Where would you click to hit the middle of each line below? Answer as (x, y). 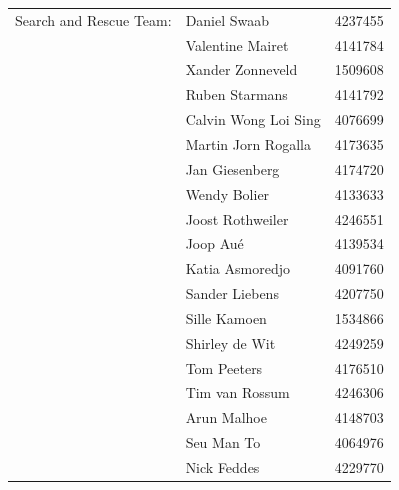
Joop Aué (214, 243)
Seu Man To (223, 442)
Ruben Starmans (236, 94)
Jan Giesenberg (232, 168)
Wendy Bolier (227, 193)
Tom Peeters (224, 367)
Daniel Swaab (227, 19)
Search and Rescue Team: (93, 19)
